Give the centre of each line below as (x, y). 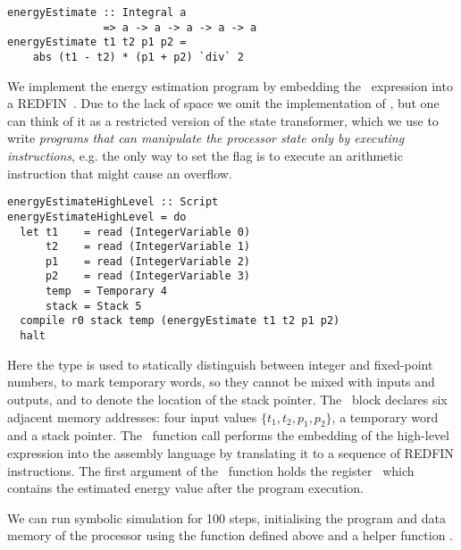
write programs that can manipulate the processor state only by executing (206, 138)
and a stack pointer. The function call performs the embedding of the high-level (228, 435)
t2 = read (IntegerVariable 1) (148, 247)
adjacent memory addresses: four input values (132, 417)
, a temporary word (385, 417)
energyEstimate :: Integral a (97, 12)
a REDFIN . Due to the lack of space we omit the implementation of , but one (223, 103)
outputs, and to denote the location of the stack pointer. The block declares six (227, 399)
